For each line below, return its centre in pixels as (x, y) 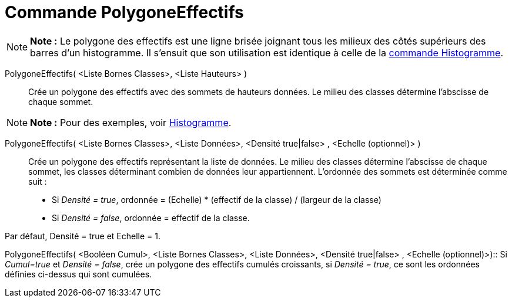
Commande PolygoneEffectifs (124, 12)
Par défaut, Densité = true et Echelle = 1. (83, 236)
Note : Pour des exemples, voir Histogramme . (131, 122)
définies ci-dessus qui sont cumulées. (78, 274)
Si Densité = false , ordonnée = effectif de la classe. (151, 218)
